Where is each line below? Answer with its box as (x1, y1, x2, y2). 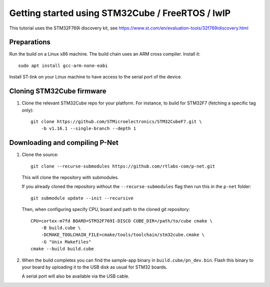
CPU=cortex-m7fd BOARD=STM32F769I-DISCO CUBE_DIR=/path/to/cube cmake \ (30, 218, 212, 223)
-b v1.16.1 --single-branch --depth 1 (40, 125, 136, 131)
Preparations (9, 38, 51, 46)
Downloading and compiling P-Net (9, 138, 118, 147)
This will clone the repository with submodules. (21, 174, 119, 180)
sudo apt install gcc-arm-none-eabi (18, 62, 108, 68)
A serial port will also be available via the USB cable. (21, 273, 130, 279)
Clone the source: (21, 151, 58, 157)
